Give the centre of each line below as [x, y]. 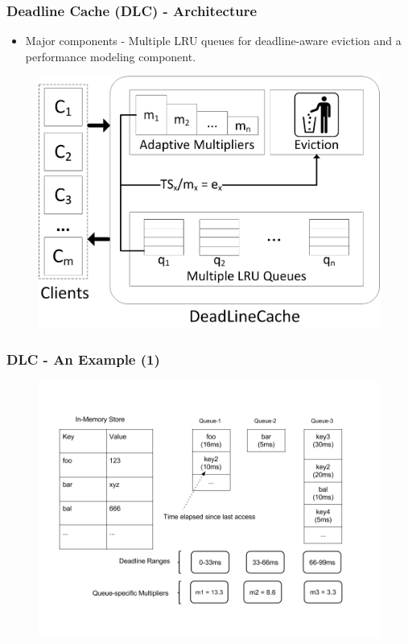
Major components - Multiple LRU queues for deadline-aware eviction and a [213, 41]
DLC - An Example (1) [83, 359]
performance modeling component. [111, 56]
